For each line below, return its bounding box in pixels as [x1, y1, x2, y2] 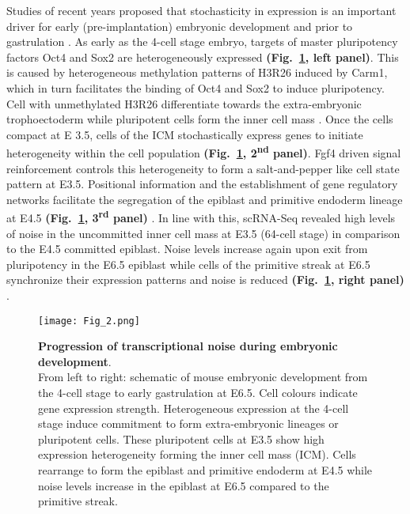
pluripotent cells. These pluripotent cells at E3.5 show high [38, 430, 325, 447]
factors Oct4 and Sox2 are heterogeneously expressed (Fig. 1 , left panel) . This [6, 48, 399, 65]
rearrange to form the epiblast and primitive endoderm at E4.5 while [38, 462, 373, 478]
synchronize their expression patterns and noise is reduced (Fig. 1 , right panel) [6, 271, 404, 288]
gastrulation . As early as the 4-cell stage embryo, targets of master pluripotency [6, 33, 398, 50]
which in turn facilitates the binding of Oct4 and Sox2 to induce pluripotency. [6, 79, 385, 96]
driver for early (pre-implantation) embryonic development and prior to [6, 17, 353, 34]
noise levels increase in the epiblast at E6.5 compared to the [38, 477, 329, 493]
